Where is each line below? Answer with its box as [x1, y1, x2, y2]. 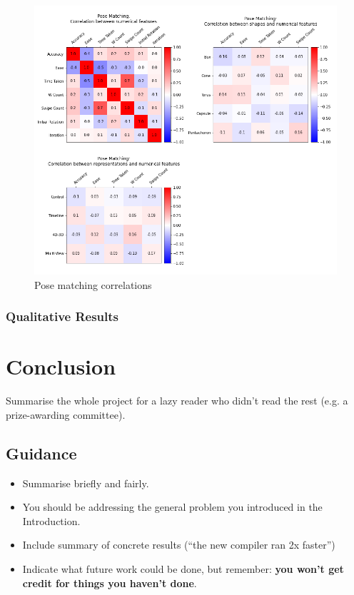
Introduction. [22, 513, 81, 528]
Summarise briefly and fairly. [22, 475, 149, 490]
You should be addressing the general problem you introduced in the [22, 499, 323, 514]
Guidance [6, 442, 77, 464]
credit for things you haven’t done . [22, 575, 197, 590]
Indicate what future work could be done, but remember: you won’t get [22, 561, 344, 576]
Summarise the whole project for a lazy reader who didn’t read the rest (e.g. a [6, 393, 348, 408]
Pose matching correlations [34, 277, 152, 292]
